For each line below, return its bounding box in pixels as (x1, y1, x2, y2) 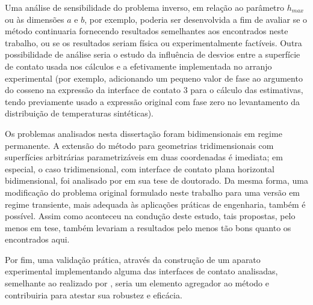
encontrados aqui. (5, 233, 70, 246)
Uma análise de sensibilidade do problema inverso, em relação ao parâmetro (5, 1, 285, 13)
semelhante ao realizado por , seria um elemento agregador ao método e (5, 277, 269, 289)
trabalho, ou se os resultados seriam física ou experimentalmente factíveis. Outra (5, 36, 302, 49)
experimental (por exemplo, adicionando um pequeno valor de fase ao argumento (5, 71, 303, 84)
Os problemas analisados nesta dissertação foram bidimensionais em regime (5, 127, 282, 139)
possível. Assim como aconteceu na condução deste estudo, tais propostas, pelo (5, 210, 296, 222)
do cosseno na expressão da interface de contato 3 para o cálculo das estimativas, (5, 83, 303, 96)
